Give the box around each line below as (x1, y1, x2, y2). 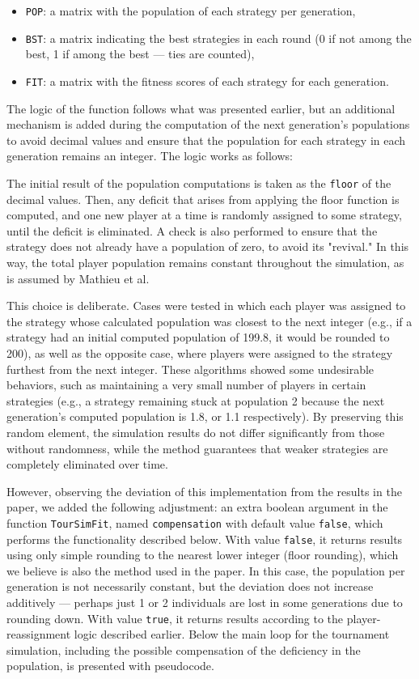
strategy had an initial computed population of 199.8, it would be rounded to (6, 329, 390, 346)
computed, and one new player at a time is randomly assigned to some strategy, (6, 206, 402, 223)
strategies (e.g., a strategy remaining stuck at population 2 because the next (6, 392, 385, 409)
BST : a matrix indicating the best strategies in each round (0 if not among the (25, 29, 412, 46)
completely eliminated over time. (6, 456, 168, 473)
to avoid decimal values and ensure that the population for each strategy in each (6, 131, 406, 148)
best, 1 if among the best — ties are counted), (25, 45, 255, 62)
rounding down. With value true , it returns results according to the (6, 609, 344, 626)
